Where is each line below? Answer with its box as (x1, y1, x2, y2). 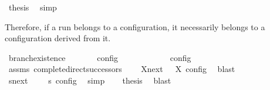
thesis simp (8, 1, 57, 13)
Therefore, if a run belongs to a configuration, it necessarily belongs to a (5, 20, 265, 33)
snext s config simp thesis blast (8, 74, 171, 86)
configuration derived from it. (5, 32, 111, 44)
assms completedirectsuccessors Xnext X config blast (8, 63, 235, 75)
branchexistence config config (8, 51, 191, 63)
